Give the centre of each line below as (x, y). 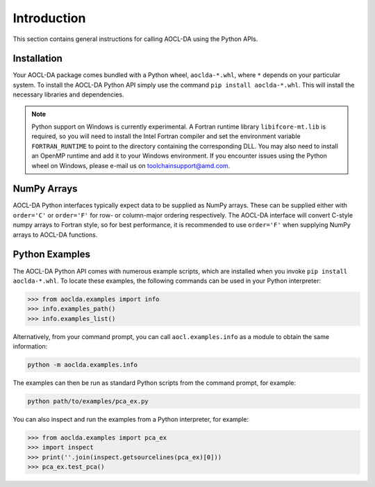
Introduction (49, 18)
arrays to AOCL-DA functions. (55, 234)
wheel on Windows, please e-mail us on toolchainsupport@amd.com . (131, 165)
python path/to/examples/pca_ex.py (88, 402)
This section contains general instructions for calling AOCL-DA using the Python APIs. (135, 39)
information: (30, 347)
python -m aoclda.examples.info (83, 365)
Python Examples (51, 255)
